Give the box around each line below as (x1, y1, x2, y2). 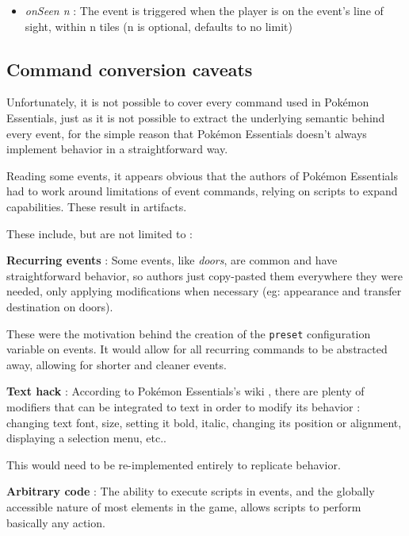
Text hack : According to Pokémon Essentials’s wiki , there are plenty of (6, 383, 365, 399)
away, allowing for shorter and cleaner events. (6, 356, 227, 372)
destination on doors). (6, 298, 113, 314)
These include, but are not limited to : (6, 225, 193, 241)
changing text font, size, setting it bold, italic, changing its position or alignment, (6, 414, 402, 430)
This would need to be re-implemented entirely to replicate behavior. (6, 456, 341, 472)
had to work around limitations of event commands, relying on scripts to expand (6, 183, 398, 199)
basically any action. (6, 514, 105, 530)
